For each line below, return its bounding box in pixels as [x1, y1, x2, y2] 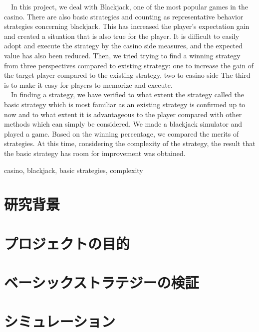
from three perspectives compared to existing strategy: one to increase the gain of [4, 60, 254, 70]
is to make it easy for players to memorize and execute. [4, 79, 173, 90]
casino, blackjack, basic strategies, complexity [4, 165, 143, 175]
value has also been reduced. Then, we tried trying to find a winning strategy [4, 50, 241, 60]
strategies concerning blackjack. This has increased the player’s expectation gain [4, 21, 250, 31]
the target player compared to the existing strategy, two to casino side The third [4, 70, 251, 80]
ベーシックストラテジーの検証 [4, 272, 199, 293]
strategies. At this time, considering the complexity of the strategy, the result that [4, 138, 256, 149]
